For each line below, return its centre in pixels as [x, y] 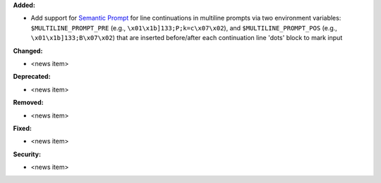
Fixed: [22, 128]
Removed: [28, 103]
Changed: [28, 51]
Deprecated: [32, 77]
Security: [27, 154]
